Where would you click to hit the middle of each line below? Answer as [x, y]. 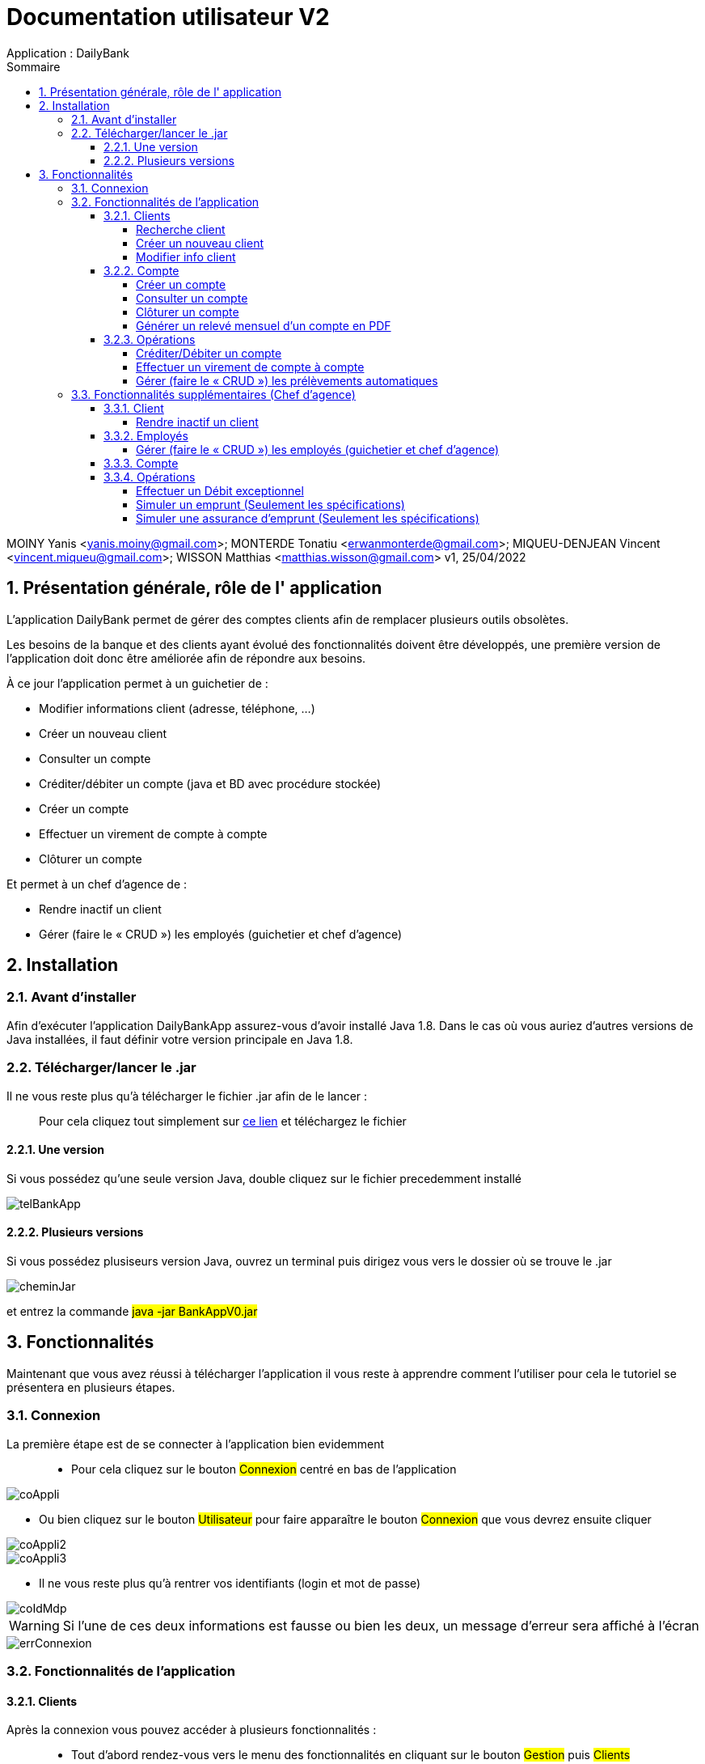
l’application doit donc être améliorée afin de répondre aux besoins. [186, 658]
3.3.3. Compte [141, 463]
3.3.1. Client [134, 408]
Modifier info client [186, 257]
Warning [34, 1625]
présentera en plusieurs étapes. [91, 1387]
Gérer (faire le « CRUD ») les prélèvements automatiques [287, 380]
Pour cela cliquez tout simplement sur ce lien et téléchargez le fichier [223, 1121]
